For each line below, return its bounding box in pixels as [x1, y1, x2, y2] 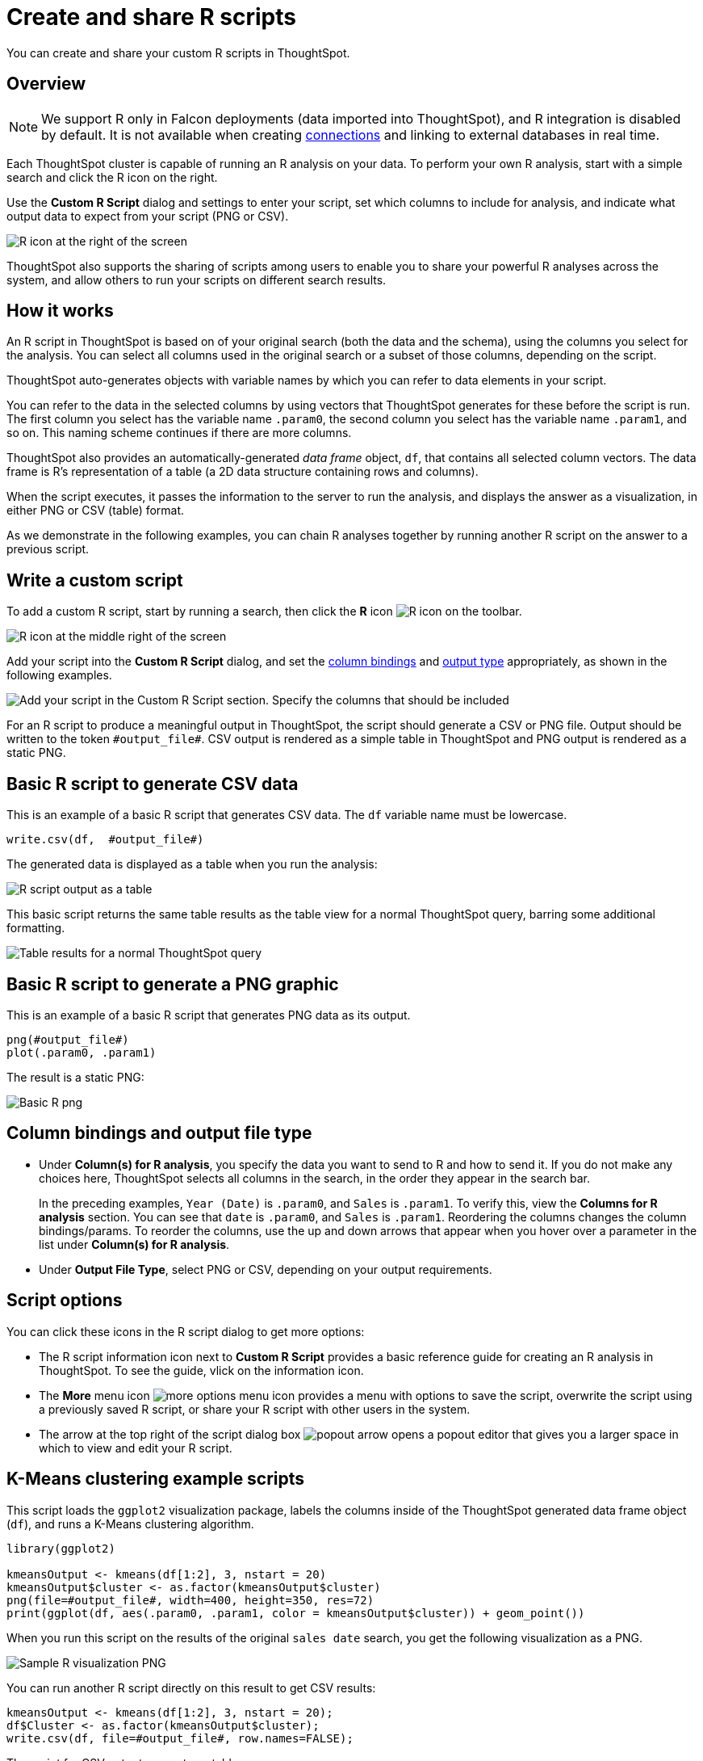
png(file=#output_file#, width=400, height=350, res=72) [6, 1593, 375, 1607]
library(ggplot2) [6, 1541, 115, 1555]
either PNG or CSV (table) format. [6, 503, 185, 518]
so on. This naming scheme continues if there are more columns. [6, 426, 352, 440]
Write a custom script [6, 569, 183, 591]
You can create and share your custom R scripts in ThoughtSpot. [6, 45, 350, 60]
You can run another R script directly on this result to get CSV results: [6, 1680, 376, 1695]
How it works [6, 301, 114, 322]
